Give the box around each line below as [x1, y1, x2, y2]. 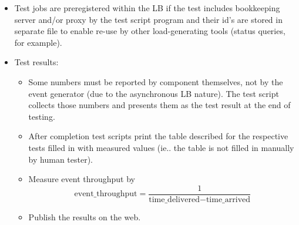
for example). [14, 36, 62, 48]
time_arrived [206, 195, 251, 204]
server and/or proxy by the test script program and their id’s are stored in [14, 13, 283, 25]
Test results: [14, 56, 59, 68]
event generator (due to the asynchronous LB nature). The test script [28, 87, 279, 99]
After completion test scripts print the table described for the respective [28, 130, 288, 142]
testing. [28, 110, 55, 122]
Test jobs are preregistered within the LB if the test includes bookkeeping [14, 2, 280, 14]
